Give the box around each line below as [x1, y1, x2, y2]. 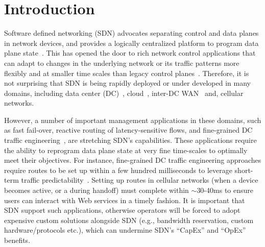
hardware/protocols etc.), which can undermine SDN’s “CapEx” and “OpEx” [4, 225, 246, 235]
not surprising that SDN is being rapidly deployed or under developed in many [4, 78, 251, 88]
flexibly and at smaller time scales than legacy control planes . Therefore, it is [4, 67, 249, 78]
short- [234, 164, 253, 175]
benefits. [4, 235, 31, 245]
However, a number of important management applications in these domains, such [4, 114, 261, 125]
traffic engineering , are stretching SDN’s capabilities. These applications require [4, 135, 257, 145]
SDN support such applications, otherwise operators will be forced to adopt [4, 205, 240, 215]
